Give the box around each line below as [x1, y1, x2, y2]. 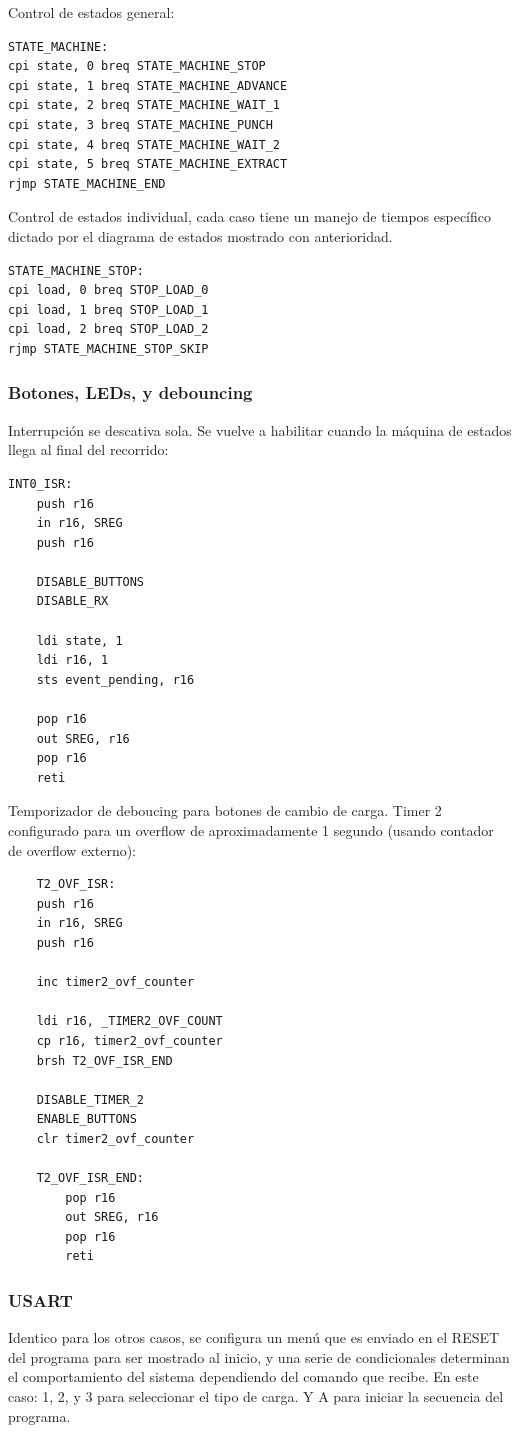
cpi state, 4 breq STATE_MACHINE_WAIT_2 [8, 137, 281, 152]
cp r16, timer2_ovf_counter [36, 1033, 223, 1048]
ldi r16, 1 [36, 653, 109, 668]
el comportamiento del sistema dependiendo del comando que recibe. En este [8, 1366, 479, 1387]
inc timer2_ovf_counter [36, 975, 195, 990]
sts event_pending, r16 [36, 672, 195, 687]
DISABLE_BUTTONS [36, 574, 145, 589]
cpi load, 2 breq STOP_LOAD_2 [8, 322, 209, 337]
